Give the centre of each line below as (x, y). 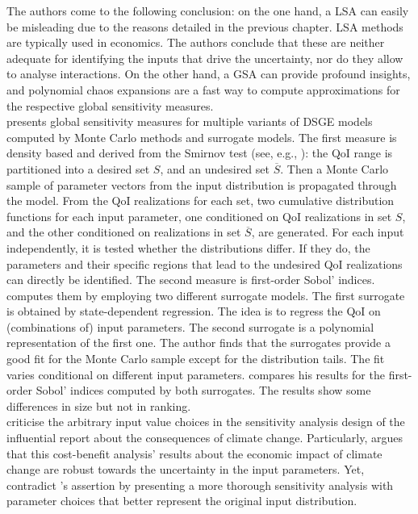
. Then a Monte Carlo (334, 168)
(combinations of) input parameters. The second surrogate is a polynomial (190, 326)
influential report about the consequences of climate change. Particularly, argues (205, 438)
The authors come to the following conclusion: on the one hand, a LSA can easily (208, 10)
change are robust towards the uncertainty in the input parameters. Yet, (186, 469)
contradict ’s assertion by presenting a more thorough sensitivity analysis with (200, 485)
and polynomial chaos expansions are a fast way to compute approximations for (203, 89)
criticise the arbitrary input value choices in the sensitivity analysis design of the (206, 422)
